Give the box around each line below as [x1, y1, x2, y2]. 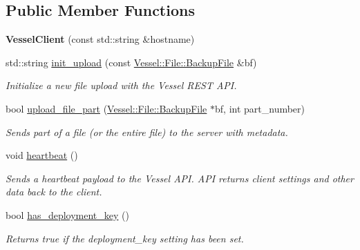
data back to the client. [6, 184, 102, 199]
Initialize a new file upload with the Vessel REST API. [6, 78, 237, 93]
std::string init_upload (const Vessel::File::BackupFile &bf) [6, 55, 257, 69]
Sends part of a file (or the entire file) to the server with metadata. [6, 124, 288, 139]
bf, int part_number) [215, 101, 305, 115]
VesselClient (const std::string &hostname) [6, 32, 195, 46]
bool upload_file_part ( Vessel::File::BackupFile [6, 101, 207, 115]
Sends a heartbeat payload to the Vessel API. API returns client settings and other [6, 171, 354, 185]
